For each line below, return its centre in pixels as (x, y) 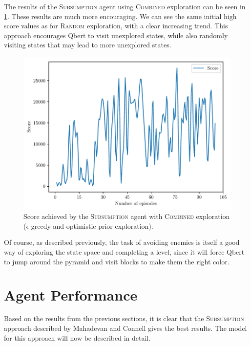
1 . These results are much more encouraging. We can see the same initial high (120, 16)
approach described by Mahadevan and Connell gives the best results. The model (125, 328)
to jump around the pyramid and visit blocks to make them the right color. (117, 261)
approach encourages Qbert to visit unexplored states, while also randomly (116, 35)
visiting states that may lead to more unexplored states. (88, 45)
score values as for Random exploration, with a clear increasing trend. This (116, 26)
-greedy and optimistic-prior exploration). (91, 226)
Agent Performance (71, 295)
